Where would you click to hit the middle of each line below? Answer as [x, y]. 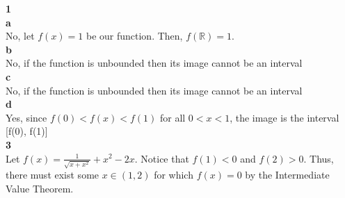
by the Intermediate [287, 175]
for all [172, 117]
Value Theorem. [40, 188]
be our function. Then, [134, 36]
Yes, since [26, 117]
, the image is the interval [284, 117]
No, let [20, 36]
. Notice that [162, 158]
